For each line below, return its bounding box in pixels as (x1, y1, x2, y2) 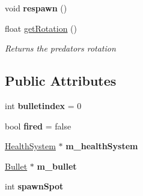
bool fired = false (5, 119, 71, 132)
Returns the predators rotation (5, 42, 116, 55)
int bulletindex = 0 (5, 99, 82, 111)
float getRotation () (5, 22, 78, 34)
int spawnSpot (5, 180, 64, 192)
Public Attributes (5, 71, 117, 90)
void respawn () (5, 2, 67, 14)
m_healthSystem (65, 140, 138, 152)
